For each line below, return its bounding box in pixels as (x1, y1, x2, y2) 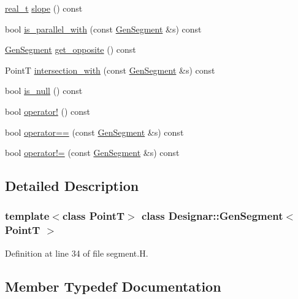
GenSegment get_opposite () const (5, 43, 136, 56)
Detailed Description (5, 176, 139, 195)
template (5, 208, 50, 223)
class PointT (62, 208, 125, 223)
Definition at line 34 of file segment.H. (5, 246, 148, 259)
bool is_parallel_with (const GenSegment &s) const (5, 22, 202, 35)
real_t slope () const (5, 2, 83, 14)
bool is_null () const (5, 84, 83, 97)
